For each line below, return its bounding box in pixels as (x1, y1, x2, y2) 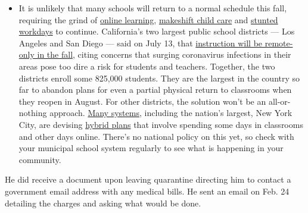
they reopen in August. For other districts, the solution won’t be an (18, 95, 266, 107)
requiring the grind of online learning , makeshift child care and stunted (18, 13, 278, 26)
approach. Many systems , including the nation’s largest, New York (49, 106, 293, 119)
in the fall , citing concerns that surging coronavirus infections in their (37, 48, 291, 61)
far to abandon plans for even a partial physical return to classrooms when (18, 83, 292, 96)
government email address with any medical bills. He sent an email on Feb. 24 (5, 184, 290, 197)
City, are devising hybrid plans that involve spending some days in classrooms (18, 118, 303, 130)
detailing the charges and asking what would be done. (5, 196, 201, 209)
